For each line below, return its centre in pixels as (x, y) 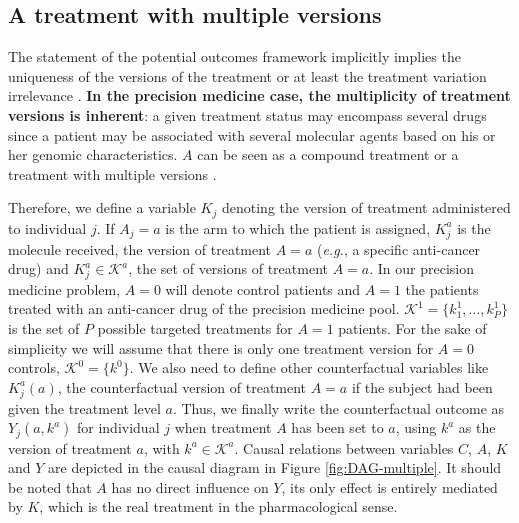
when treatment (223, 427)
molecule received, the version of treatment (140, 248)
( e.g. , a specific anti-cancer (398, 248)
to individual (47, 227)
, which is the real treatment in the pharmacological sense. (218, 506)
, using (416, 427)
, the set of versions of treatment (228, 268)
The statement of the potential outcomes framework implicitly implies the (234, 56)
